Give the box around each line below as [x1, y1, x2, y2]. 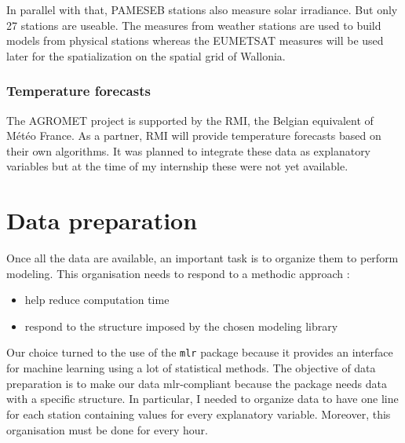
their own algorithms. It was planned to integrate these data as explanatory [6, 142, 371, 159]
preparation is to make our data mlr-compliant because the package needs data [6, 375, 387, 391]
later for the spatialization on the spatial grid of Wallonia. [6, 47, 286, 64]
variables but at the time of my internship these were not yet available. [6, 158, 348, 174]
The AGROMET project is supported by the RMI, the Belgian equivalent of [6, 112, 374, 128]
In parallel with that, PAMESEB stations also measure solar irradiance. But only [6, 2, 398, 17]
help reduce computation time [24, 291, 170, 308]
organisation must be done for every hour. [6, 421, 208, 438]
